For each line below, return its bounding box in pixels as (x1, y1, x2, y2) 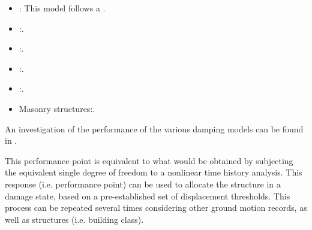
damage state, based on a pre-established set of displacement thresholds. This (5, 189, 290, 202)
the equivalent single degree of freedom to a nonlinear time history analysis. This (5, 166, 302, 178)
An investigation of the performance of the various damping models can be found (5, 122, 304, 135)
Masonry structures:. (19, 102, 95, 114)
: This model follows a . (19, 2, 106, 14)
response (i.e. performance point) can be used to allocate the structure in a (5, 177, 281, 190)
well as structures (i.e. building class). (5, 213, 144, 225)
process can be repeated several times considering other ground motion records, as (5, 201, 307, 214)
